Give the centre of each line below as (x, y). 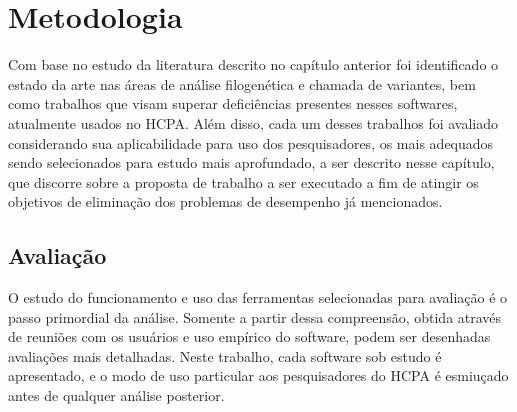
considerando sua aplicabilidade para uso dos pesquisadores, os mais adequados (251, 142)
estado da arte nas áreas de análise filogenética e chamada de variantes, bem (242, 83)
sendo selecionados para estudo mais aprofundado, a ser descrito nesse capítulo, (251, 162)
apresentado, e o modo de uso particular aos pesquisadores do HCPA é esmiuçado (258, 375)
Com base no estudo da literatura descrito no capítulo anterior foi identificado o (253, 64)
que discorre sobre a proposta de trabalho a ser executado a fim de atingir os (243, 181)
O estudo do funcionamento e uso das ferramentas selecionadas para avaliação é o (258, 297)
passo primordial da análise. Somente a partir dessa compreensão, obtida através (255, 316)
